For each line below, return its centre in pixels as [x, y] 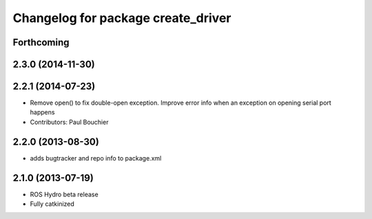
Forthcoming [41, 42]
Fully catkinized [52, 204]
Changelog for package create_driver [122, 18]
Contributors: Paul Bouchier [69, 122]
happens [42, 112]
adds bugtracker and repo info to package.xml [96, 158]
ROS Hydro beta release [64, 194]
